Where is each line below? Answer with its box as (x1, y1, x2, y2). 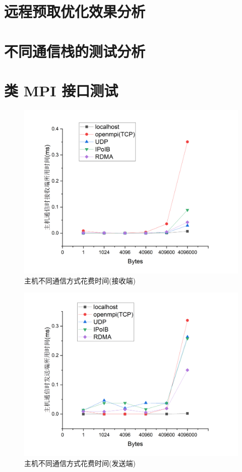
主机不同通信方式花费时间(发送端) (24, 458, 136, 468)
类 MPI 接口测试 (4, 80, 118, 100)
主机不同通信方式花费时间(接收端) (24, 275, 136, 285)
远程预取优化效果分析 (4, 1, 146, 22)
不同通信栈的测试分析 (4, 40, 146, 61)
